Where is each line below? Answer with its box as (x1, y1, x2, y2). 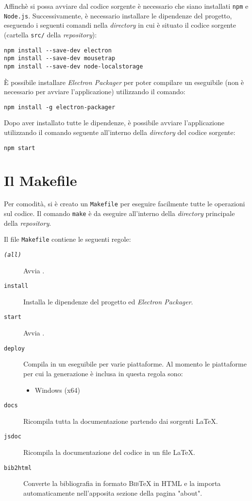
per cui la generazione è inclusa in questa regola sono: (23, 368, 183, 378)
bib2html (4, 464, 32, 471)
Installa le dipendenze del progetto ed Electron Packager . (23, 296, 193, 306)
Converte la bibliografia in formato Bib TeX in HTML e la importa (23, 478, 221, 488)
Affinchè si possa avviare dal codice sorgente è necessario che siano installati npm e (4, 1, 249, 11)
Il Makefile (4, 170, 77, 190)
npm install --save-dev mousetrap (4, 55, 116, 62)
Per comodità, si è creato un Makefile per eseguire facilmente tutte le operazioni (4, 199, 245, 209)
